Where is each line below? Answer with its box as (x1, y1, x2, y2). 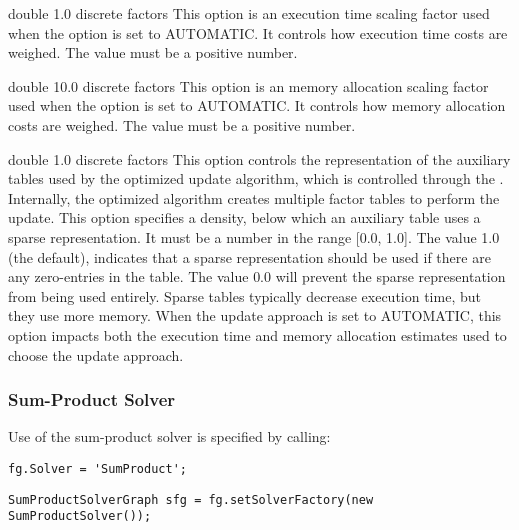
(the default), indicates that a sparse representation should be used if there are (8, 246, 491, 267)
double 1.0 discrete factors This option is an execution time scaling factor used (8, 3, 490, 23)
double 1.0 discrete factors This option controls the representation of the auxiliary (8, 148, 511, 169)
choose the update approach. (8, 344, 184, 365)
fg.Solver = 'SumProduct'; (8, 461, 187, 476)
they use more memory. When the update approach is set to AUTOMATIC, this (8, 305, 502, 326)
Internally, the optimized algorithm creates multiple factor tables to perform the (8, 187, 500, 208)
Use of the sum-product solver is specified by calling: (8, 426, 331, 447)
